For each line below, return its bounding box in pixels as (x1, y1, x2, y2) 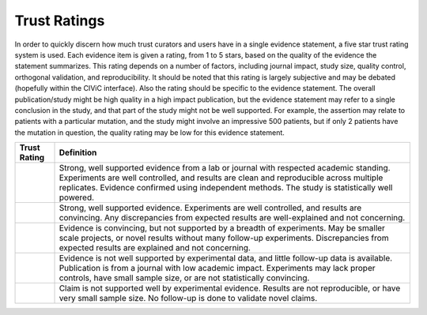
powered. (59, 192, 95, 203)
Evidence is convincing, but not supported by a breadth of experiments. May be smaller (59, 223, 385, 234)
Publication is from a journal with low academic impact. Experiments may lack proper (59, 263, 376, 274)
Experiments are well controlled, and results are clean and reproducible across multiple (59, 172, 384, 183)
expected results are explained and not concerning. (59, 242, 251, 253)
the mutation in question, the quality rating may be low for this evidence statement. (14, 127, 285, 137)
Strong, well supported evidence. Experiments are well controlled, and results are (59, 202, 362, 213)
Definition (59, 147, 97, 158)
